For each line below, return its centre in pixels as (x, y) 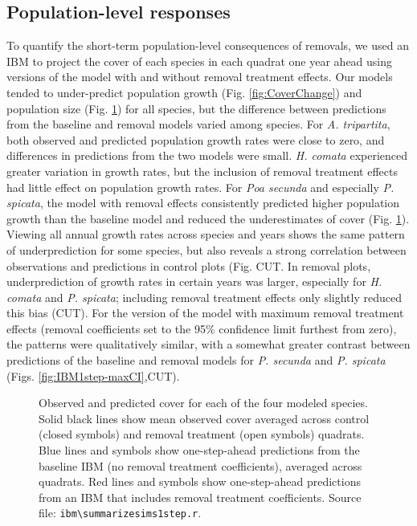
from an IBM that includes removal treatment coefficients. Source (200, 497)
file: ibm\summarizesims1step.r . (120, 513)
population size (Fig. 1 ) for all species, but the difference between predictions (196, 108)
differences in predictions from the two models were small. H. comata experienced (207, 155)
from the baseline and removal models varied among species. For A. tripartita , (198, 124)
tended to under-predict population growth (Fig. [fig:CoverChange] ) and (184, 92)
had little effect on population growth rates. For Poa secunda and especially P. (200, 187)
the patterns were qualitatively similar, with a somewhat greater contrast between (208, 344)
